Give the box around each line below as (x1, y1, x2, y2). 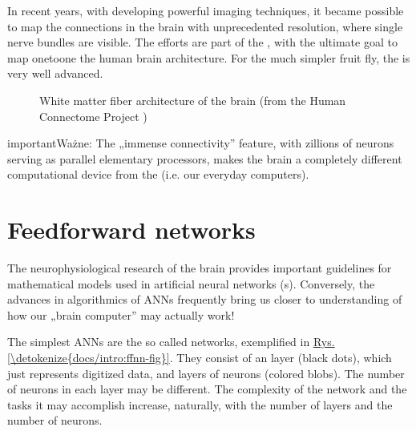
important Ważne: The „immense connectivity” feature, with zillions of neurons (7, 135, 394, 151)
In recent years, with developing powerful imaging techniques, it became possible (7, 2, 404, 18)
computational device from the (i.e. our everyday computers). (7, 166, 309, 183)
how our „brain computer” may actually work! (7, 306, 235, 323)
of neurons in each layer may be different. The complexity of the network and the (7, 381, 407, 397)
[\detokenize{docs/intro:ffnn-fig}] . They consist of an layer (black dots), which (7, 349, 392, 366)
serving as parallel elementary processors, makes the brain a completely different (7, 150, 402, 167)
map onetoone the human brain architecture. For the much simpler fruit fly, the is (7, 49, 410, 66)
